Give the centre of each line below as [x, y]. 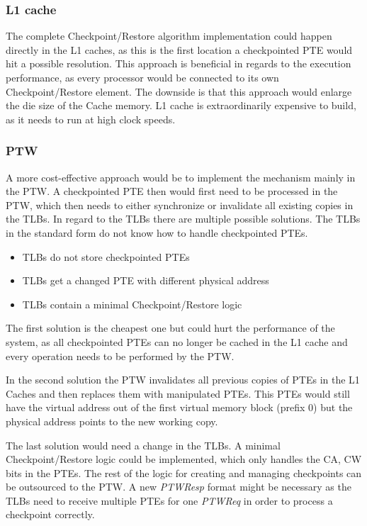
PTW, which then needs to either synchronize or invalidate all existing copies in [180, 205]
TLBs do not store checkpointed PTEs [106, 256]
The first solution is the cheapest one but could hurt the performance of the [170, 328]
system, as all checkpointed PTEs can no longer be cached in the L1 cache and [177, 341]
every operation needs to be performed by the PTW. [120, 356]
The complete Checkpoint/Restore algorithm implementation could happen [169, 36]
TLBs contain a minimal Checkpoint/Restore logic [132, 304]
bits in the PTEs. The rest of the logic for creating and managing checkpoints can [184, 472]
